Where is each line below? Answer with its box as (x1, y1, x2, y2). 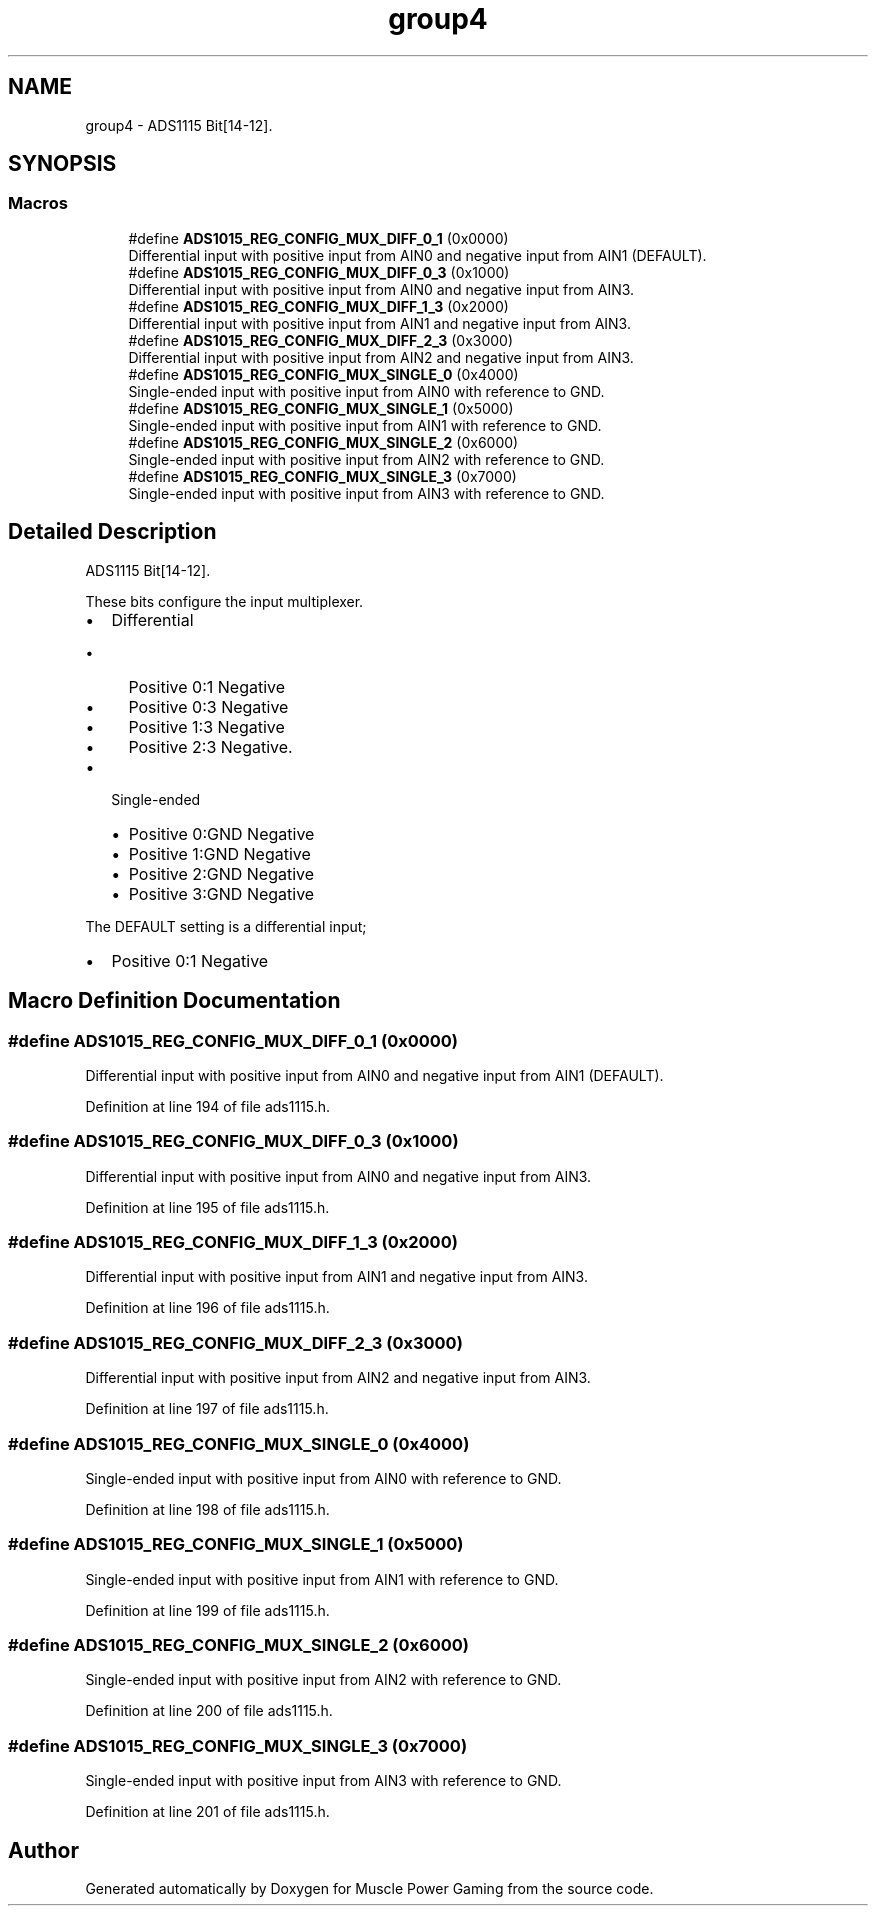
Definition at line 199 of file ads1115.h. (85, 1601, 330, 1619)
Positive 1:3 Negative (128, 716, 285, 737)
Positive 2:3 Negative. (128, 736, 293, 757)
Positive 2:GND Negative (128, 863, 315, 884)
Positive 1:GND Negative (128, 843, 311, 864)
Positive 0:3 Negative (128, 696, 289, 717)
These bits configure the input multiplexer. (85, 592, 364, 610)
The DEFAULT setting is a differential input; (85, 917, 367, 935)
